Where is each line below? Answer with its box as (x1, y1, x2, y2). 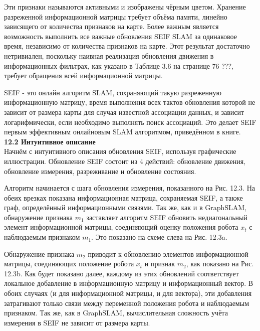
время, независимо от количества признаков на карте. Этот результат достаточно (4, 41, 250, 51)
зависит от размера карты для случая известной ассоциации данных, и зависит (4, 106, 244, 117)
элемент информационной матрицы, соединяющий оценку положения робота (4, 222, 238, 232)
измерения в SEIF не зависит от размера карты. (4, 317, 150, 327)
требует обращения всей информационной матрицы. (4, 70, 163, 81)
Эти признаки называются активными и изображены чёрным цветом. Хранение (4, 2, 246, 12)
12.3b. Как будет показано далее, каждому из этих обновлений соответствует (4, 268, 239, 278)
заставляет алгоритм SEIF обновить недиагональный (86, 212, 247, 222)
